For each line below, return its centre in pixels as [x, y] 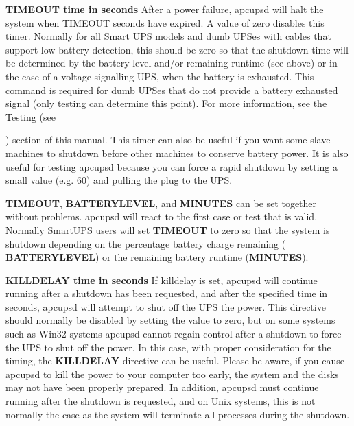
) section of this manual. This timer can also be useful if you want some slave [168, 140]
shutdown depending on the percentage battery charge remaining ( [146, 243]
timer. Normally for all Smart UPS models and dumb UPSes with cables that [168, 36]
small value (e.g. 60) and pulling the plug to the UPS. [119, 180]
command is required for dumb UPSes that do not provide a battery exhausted [172, 90]
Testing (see [31, 116]
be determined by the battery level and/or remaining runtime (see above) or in [172, 63]
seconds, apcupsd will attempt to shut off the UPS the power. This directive [166, 306]
